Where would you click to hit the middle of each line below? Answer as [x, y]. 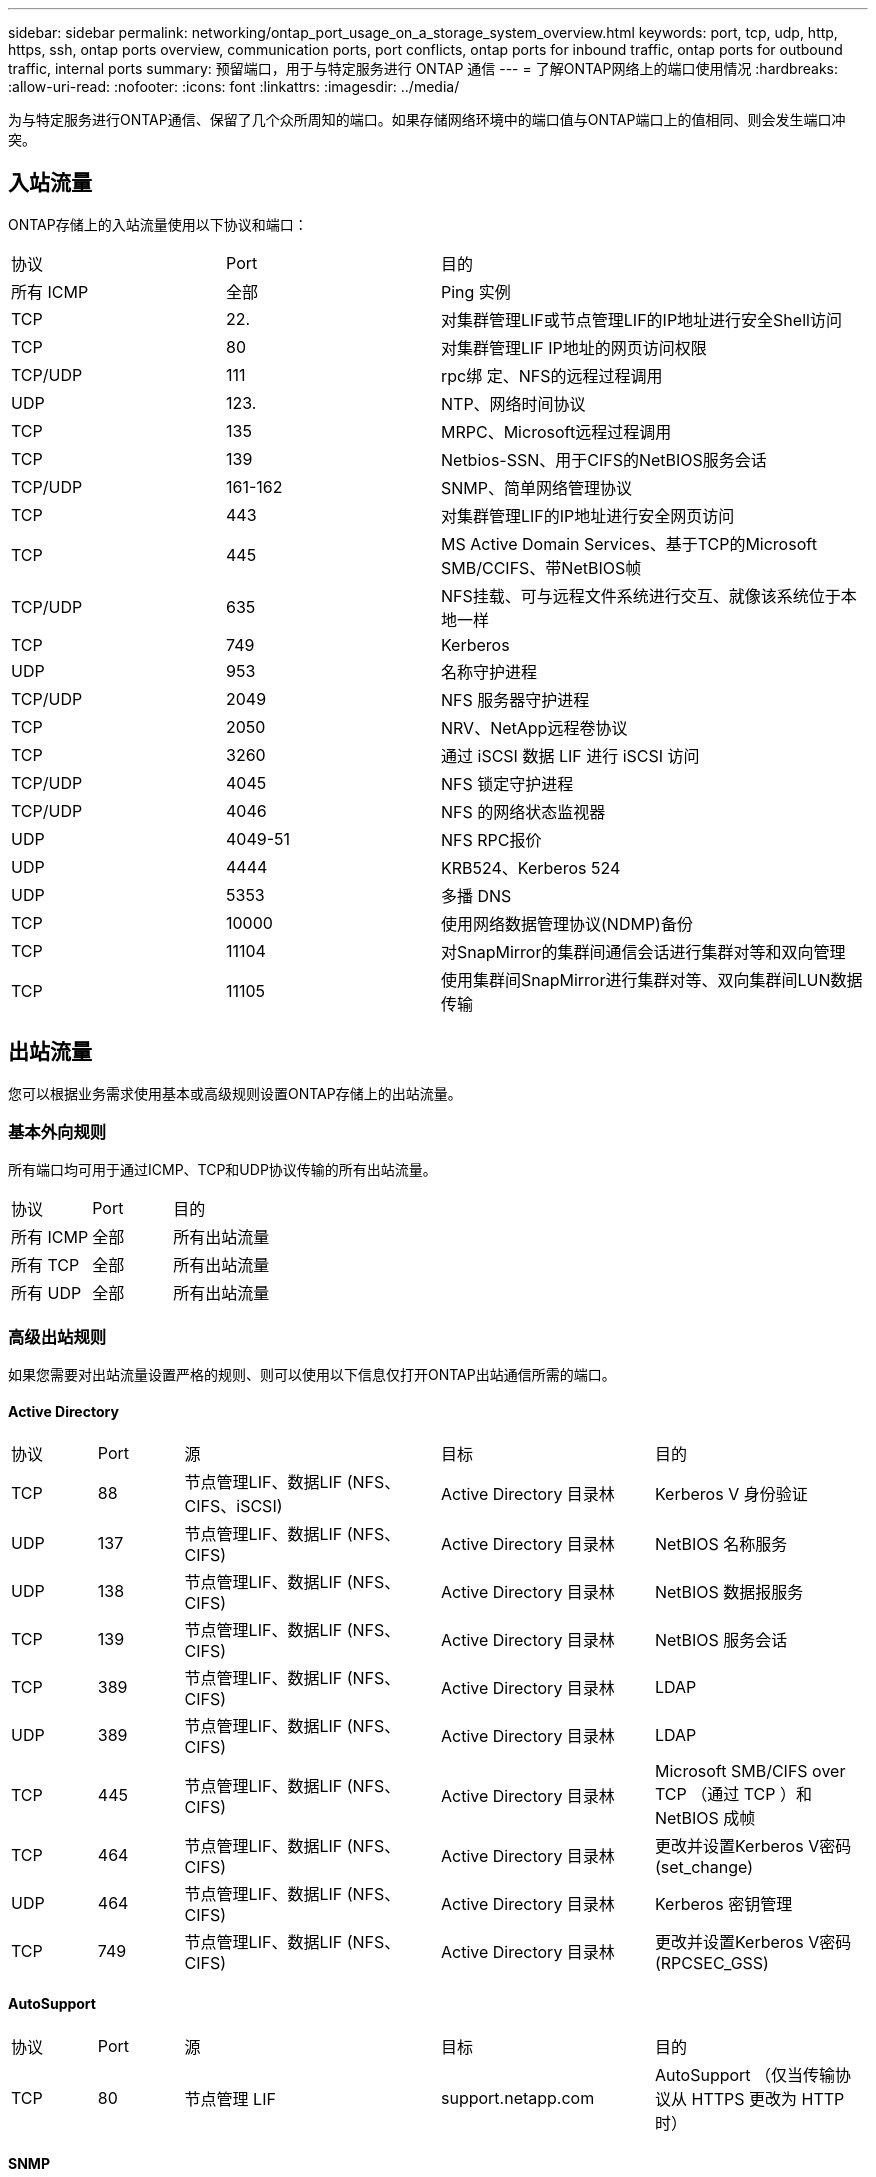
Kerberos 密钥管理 [723, 1904]
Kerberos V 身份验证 [731, 1494]
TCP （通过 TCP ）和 [733, 1794]
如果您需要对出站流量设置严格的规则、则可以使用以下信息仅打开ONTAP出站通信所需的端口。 [312, 1375]
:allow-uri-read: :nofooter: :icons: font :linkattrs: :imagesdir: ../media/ [234, 86]
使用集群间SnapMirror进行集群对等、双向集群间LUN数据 [652, 979]
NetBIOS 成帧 [705, 1818]
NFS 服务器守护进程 [515, 699]
